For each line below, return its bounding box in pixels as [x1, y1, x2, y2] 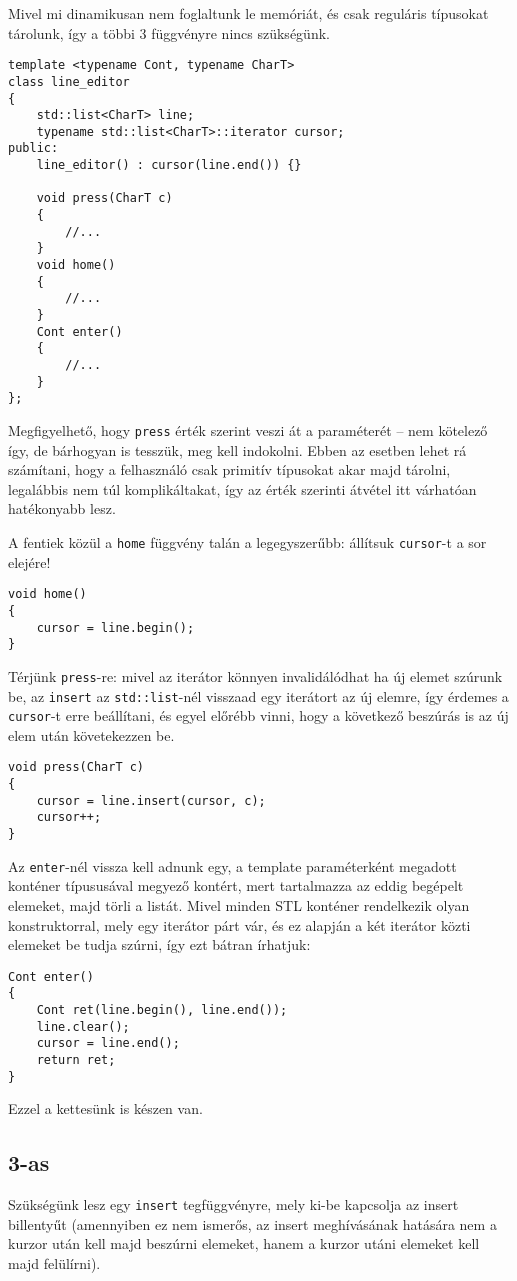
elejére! [8, 551, 51, 572]
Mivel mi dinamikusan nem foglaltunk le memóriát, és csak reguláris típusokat [8, 3, 489, 23]
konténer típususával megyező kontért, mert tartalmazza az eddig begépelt [8, 875, 464, 896]
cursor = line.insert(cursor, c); [36, 793, 266, 808]
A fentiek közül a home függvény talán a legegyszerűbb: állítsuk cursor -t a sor [8, 532, 487, 552]
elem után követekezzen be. [8, 724, 175, 745]
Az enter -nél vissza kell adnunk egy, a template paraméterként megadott [8, 855, 457, 876]
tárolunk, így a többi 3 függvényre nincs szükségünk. [8, 22, 330, 43]
